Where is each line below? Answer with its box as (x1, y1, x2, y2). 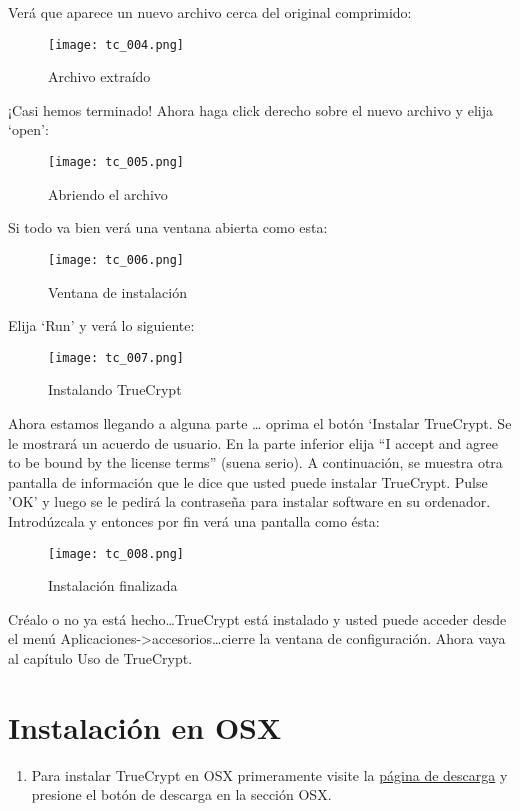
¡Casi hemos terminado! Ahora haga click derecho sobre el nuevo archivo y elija (8, 99, 493, 120)
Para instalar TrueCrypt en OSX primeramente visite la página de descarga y (31, 764, 508, 785)
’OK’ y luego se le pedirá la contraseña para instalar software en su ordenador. (8, 491, 491, 512)
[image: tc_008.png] (48, 546, 185, 561)
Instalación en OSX (8, 706, 282, 747)
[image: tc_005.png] (48, 155, 185, 170)
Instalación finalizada (48, 575, 178, 596)
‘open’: (8, 119, 49, 140)
